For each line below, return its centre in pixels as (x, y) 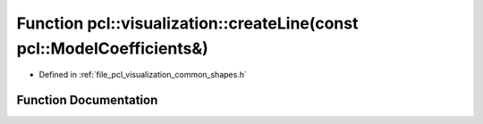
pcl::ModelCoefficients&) (113, 48)
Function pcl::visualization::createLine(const (187, 23)
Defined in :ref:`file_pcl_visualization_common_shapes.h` (143, 75)
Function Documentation (87, 100)
